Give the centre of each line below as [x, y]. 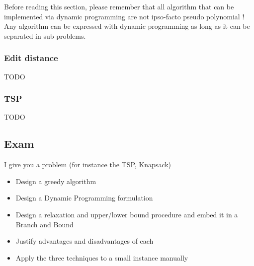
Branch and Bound [44, 224]
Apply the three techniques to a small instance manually [102, 257]
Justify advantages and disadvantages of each [85, 241]
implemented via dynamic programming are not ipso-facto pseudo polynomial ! [124, 16]
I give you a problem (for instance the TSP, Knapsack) [88, 165]
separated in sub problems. [45, 35]
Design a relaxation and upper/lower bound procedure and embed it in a [127, 214]
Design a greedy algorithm [56, 181]
